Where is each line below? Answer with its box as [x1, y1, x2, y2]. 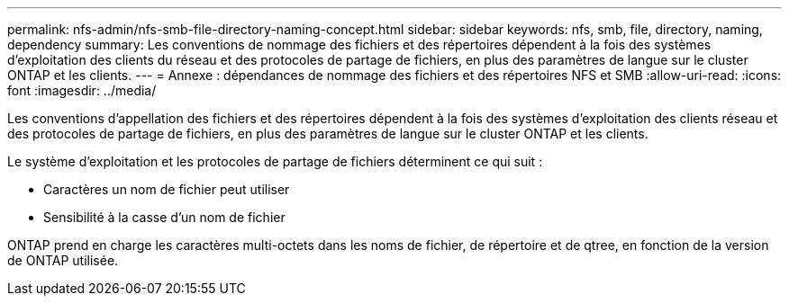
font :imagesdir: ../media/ [7, 83, 157, 98]
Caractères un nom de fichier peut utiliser [43, 182, 290, 197]
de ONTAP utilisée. [7, 253, 119, 268]
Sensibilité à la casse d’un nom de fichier [43, 209, 286, 225]
